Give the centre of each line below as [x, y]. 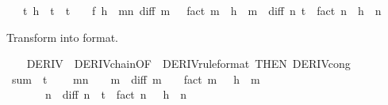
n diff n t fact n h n [116, 94]
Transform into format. [62, 37]
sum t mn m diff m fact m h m [136, 79]
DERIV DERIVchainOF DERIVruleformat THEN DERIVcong [188, 64]
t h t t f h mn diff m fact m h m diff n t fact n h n [202, 10]
